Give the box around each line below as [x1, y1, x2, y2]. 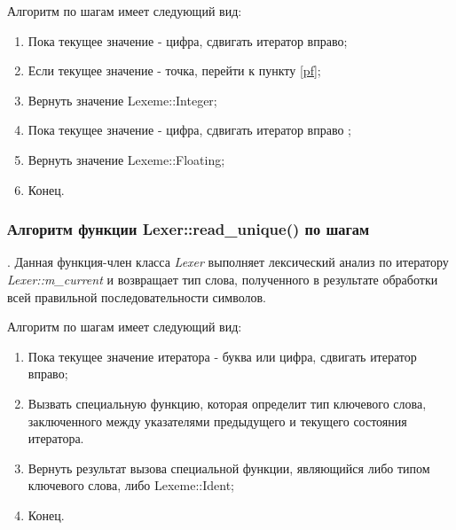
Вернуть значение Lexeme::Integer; [28, 90, 217, 109]
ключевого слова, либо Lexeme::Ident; [28, 476, 235, 495]
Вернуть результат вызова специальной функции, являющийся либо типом [28, 458, 430, 477]
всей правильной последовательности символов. [7, 287, 266, 306]
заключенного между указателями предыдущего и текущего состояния [28, 411, 407, 430]
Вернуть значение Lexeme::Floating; [28, 150, 225, 168]
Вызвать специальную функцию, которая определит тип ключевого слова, [28, 394, 427, 412]
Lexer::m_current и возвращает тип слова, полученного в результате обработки [7, 269, 438, 288]
